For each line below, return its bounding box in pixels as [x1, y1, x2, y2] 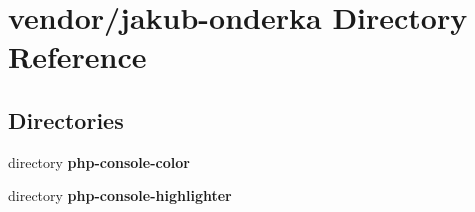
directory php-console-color [8, 151, 190, 172]
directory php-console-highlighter [8, 185, 232, 206]
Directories [8, 104, 124, 135]
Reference [8, 36, 147, 77]
